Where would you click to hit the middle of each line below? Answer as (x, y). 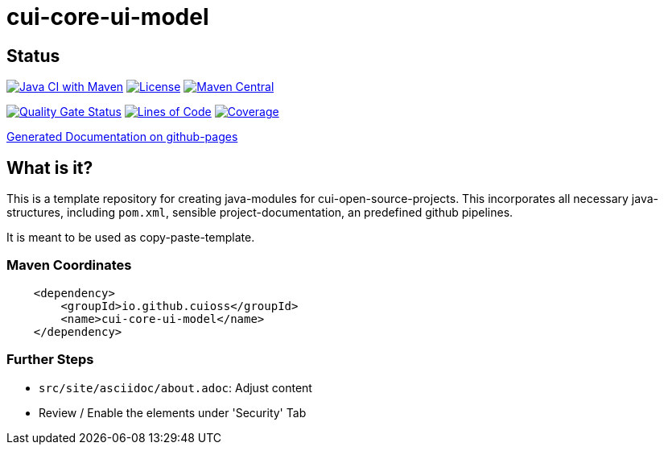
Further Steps (50, 360)
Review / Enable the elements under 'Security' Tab (173, 412)
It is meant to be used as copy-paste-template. (131, 238)
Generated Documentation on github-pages (122, 137)
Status (33, 56)
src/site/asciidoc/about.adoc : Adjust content (175, 387)
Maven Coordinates (69, 265)
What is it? (50, 168)
